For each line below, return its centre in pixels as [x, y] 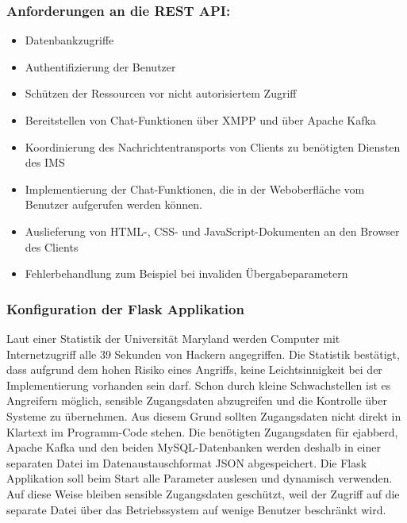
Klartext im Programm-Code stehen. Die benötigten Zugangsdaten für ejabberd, [202, 431]
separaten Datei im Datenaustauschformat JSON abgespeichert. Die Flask [187, 462]
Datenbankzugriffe [69, 40]
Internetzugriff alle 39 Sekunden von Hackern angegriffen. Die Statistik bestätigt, [203, 354]
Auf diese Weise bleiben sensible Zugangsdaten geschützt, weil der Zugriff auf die [203, 493]
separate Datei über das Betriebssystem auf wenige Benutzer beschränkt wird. [196, 509]
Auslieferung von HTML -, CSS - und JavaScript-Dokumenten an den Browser [212, 231]
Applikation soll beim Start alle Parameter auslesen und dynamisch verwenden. [200, 478]
